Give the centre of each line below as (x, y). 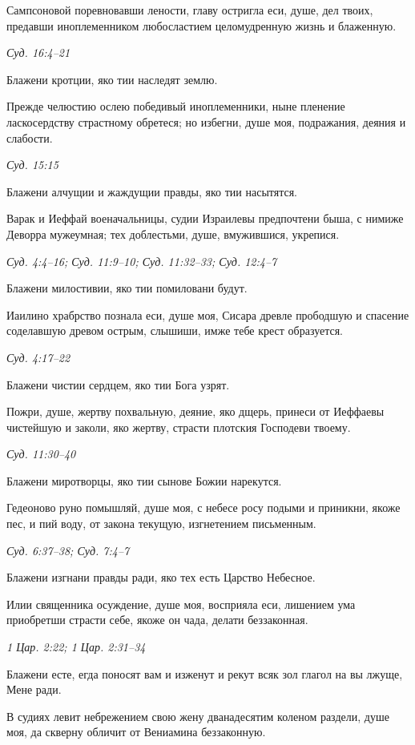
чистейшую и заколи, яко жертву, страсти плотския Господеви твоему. (179, 427)
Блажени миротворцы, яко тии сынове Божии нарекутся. (144, 480)
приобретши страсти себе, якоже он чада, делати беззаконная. (157, 620)
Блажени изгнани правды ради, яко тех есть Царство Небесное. (161, 577)
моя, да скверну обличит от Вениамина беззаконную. (136, 732)
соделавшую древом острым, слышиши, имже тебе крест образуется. (175, 330)
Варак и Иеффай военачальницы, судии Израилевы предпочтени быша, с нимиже (205, 218)
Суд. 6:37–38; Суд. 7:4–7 (68, 550)
